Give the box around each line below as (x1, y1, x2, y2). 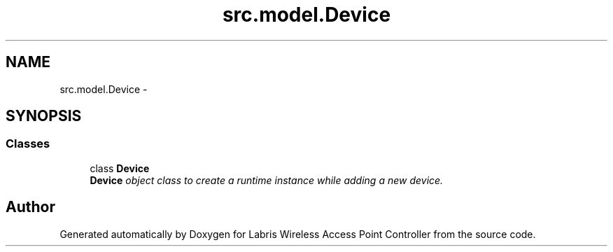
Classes (6, 136, 50, 151)
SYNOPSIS (6, 107, 82, 125)
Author (6, 198, 55, 216)
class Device (90, 162, 150, 174)
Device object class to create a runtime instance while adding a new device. (90, 174, 444, 186)
